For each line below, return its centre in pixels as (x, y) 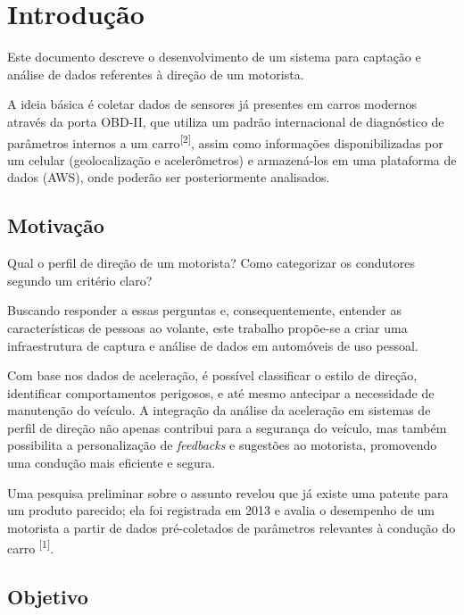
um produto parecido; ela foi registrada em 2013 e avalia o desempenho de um (221, 510)
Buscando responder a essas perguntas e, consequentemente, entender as (204, 310)
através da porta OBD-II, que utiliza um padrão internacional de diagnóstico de (226, 121)
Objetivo (48, 597)
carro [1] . (31, 547)
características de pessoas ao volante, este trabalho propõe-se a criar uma (207, 327)
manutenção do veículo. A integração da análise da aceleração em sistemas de (219, 410)
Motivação (56, 225)
